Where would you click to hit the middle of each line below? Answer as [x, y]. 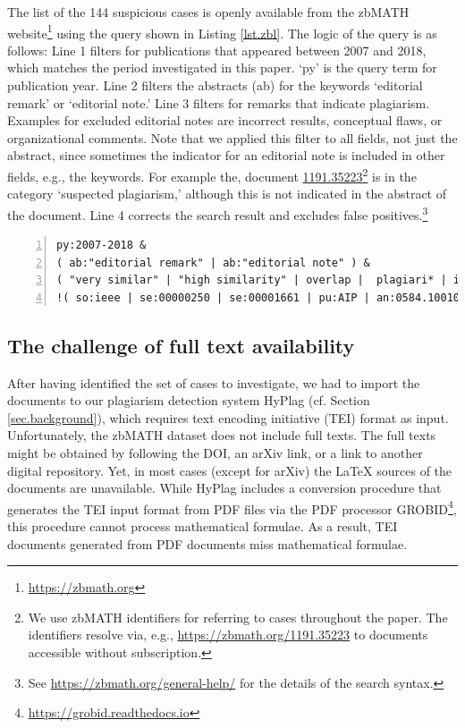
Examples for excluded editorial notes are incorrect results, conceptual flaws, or [225, 120]
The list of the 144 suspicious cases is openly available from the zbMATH [208, 12]
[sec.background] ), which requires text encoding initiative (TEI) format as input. [228, 417]
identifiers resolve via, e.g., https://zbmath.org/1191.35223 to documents [228, 635]
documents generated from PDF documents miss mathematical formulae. [207, 543]
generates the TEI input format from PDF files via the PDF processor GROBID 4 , [232, 507]
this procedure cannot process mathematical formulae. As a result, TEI [203, 526]
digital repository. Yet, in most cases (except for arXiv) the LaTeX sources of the [230, 470]
